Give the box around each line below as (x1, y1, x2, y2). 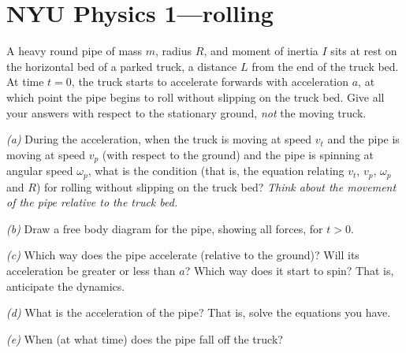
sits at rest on (330, 43, 397, 59)
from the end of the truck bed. (251, 58, 399, 74)
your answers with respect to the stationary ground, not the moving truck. (6, 104, 367, 121)
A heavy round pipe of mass (6, 43, 143, 59)
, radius (155, 43, 192, 59)
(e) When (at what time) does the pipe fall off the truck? (6, 330, 283, 347)
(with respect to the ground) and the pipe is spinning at (102, 146, 374, 162)
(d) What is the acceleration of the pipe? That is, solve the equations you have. (6, 304, 391, 321)
